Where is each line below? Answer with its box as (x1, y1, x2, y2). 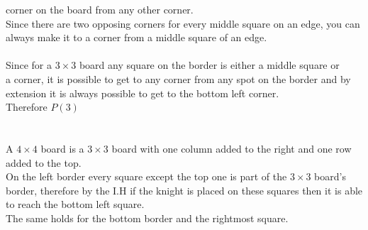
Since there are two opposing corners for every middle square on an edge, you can (6, 16, 360, 31)
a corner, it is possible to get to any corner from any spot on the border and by (6, 71, 351, 86)
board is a (40, 141, 84, 155)
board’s (314, 169, 346, 184)
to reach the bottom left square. (6, 197, 145, 212)
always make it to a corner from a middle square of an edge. (6, 30, 267, 45)
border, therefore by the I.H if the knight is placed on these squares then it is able (6, 182, 363, 197)
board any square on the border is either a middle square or (79, 57, 340, 72)
